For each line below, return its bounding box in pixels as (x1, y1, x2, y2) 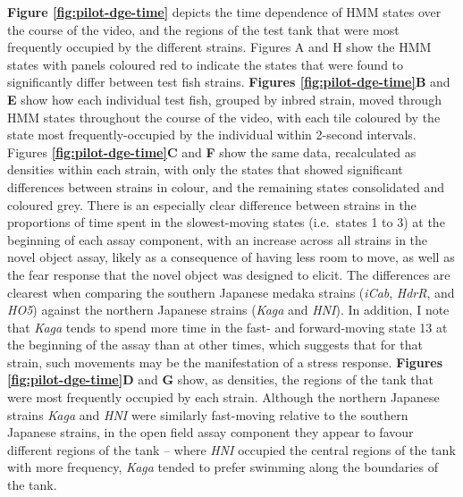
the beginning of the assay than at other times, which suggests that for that (7, 335, 423, 354)
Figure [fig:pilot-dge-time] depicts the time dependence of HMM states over (7, 3, 442, 21)
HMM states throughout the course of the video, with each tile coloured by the (7, 107, 441, 126)
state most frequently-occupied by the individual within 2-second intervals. (7, 125, 417, 144)
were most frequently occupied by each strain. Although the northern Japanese (7, 388, 440, 407)
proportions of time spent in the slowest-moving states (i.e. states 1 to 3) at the (7, 213, 445, 232)
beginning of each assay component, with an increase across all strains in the (7, 230, 428, 248)
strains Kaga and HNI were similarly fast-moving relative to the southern (7, 405, 408, 424)
